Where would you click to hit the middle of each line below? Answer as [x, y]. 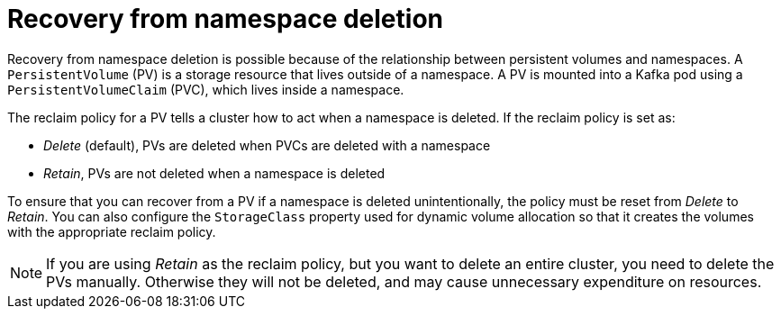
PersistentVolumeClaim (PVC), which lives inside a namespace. [206, 89]
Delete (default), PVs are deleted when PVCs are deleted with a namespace [267, 145]
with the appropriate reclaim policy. [112, 231]
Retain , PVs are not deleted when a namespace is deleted [214, 173]
